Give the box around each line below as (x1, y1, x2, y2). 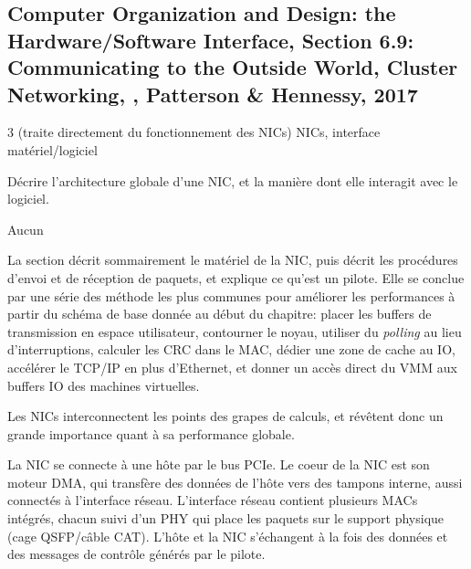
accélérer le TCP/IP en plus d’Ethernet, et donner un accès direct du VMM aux (7, 357, 457, 376)
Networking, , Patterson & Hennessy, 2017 (7, 79, 418, 108)
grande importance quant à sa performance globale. (7, 424, 295, 443)
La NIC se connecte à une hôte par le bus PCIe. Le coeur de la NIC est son (7, 455, 430, 474)
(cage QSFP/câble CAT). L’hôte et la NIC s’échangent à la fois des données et (7, 526, 448, 545)
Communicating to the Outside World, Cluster (7, 53, 458, 81)
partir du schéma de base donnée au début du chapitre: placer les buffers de (7, 304, 432, 323)
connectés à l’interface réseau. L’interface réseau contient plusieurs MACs (7, 490, 418, 510)
